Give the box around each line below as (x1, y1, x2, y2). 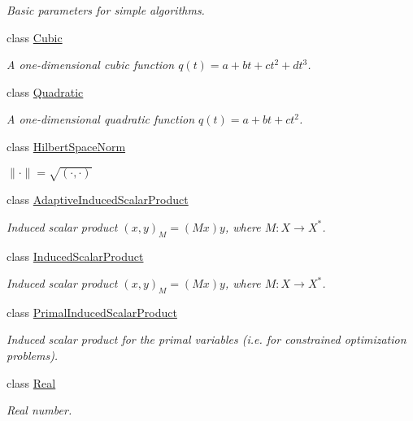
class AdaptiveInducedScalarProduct (7, 191, 189, 208)
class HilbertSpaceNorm (7, 137, 126, 154)
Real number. (7, 401, 72, 419)
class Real (7, 374, 56, 391)
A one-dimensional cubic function (7, 56, 175, 73)
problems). (7, 347, 59, 364)
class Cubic (7, 28, 63, 46)
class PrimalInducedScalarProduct (7, 303, 177, 320)
